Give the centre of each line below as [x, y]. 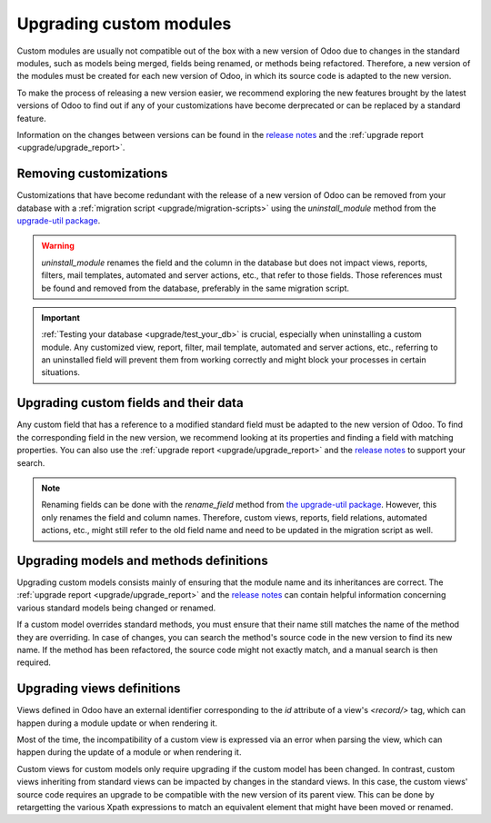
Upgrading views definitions [99, 689]
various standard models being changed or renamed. [116, 608]
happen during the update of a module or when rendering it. [129, 752]
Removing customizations [92, 174]
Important [61, 317]
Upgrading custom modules [124, 24]
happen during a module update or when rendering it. [117, 723]
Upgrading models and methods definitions [142, 560]
